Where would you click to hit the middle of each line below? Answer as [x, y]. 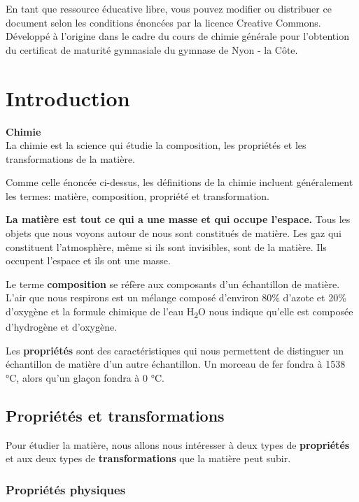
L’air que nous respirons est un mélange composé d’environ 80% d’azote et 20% [176, 297]
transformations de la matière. [70, 158]
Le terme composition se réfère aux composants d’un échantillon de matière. [173, 284]
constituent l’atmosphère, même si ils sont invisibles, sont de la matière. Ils [166, 246]
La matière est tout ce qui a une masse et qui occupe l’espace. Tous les [178, 219]
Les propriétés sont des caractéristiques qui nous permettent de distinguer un [175, 350]
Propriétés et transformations [115, 415]
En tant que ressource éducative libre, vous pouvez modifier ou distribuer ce [169, 8]
